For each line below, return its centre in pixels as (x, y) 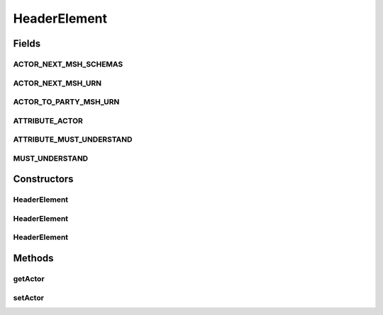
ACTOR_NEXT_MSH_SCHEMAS (68, 64)
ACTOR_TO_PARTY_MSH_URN (66, 102)
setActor (28, 297)
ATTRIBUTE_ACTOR (48, 120)
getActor (29, 279)
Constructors (43, 179)
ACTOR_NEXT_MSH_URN (57, 83)
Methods (33, 258)
